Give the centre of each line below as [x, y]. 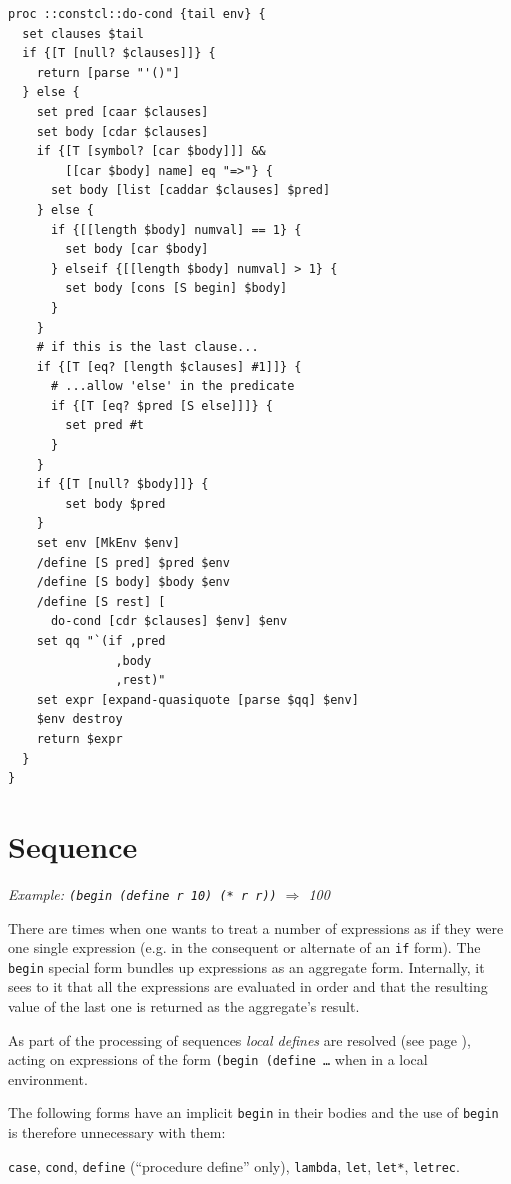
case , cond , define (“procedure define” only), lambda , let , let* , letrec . [234, 1165]
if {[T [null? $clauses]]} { [119, 53]
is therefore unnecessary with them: [117, 1132]
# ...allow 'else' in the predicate [172, 386]
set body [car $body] [137, 249]
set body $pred [115, 503]
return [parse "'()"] [108, 72]
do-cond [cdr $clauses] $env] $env [169, 621]
